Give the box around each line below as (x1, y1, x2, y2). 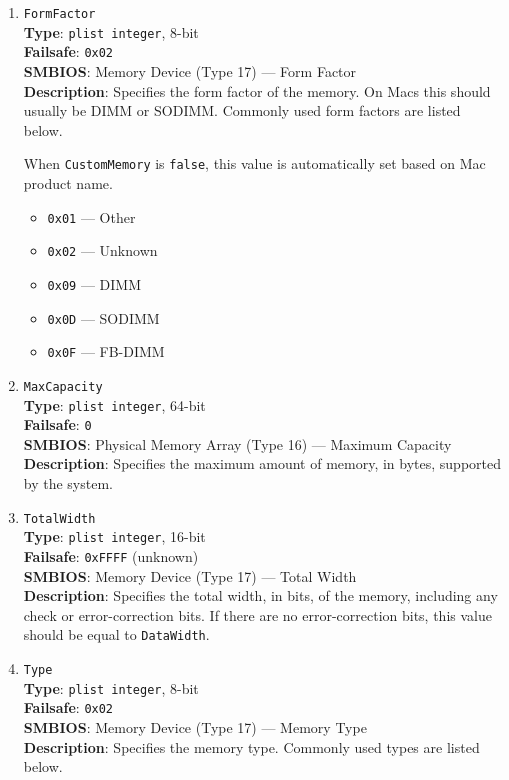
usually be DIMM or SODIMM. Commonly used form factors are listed (23, 100, 461, 121)
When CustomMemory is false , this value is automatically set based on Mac (23, 153, 486, 174)
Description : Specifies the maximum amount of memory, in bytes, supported (23, 453, 502, 474)
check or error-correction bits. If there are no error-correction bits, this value (23, 604, 492, 625)
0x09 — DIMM (47, 273, 141, 294)
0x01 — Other (47, 206, 136, 227)
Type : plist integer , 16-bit (23, 526, 206, 547)
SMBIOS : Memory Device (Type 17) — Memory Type (23, 717, 367, 737)
